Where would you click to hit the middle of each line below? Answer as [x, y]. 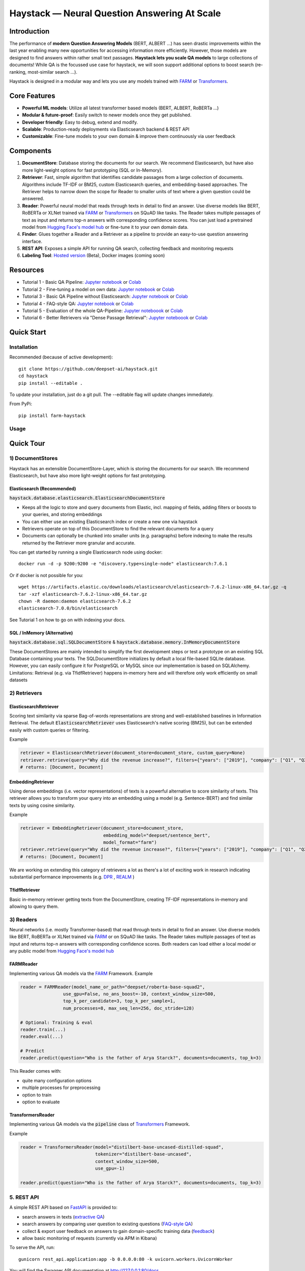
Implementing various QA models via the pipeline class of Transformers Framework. [100, 1124]
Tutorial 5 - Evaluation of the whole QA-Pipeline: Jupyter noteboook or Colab [102, 311]
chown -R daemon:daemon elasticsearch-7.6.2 [75, 601]
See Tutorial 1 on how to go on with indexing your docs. [67, 620]
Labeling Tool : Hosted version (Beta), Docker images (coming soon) [94, 255]
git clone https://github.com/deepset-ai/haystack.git [88, 369]
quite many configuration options [57, 1080]
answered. [33, 199]
